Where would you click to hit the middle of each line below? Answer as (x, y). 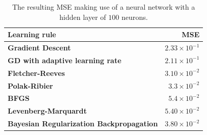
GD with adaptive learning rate (65, 60)
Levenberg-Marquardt (47, 111)
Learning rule (32, 34)
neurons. (135, 17)
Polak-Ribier (30, 85)
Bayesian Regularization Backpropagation (83, 124)
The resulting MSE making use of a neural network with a (103, 7)
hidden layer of (83, 17)
